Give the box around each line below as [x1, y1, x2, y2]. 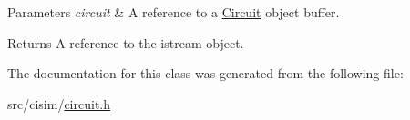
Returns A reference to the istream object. [7, 33, 244, 52]
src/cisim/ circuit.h [7, 94, 111, 113]
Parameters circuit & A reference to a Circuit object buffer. [7, 3, 340, 21]
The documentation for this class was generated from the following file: [7, 64, 404, 83]
